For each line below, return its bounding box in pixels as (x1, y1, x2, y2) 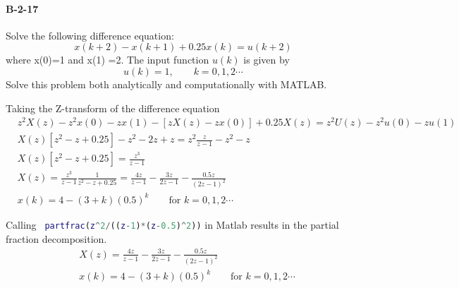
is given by (243, 52, 290, 67)
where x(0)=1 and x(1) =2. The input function (6, 52, 209, 67)
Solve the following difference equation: (6, 28, 174, 42)
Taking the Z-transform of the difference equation (6, 100, 220, 115)
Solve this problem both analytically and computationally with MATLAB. (6, 76, 327, 91)
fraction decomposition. (6, 231, 107, 246)
